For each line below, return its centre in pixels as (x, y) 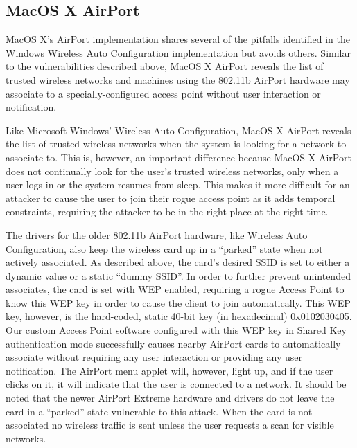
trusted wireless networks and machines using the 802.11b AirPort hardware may (178, 79)
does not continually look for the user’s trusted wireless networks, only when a (172, 171)
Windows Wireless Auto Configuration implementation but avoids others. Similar (178, 52)
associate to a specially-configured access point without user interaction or (163, 93)
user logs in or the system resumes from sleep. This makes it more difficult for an (178, 185)
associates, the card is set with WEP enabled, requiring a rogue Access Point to (175, 289)
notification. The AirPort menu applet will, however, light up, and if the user (169, 370)
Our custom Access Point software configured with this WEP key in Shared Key (176, 330)
